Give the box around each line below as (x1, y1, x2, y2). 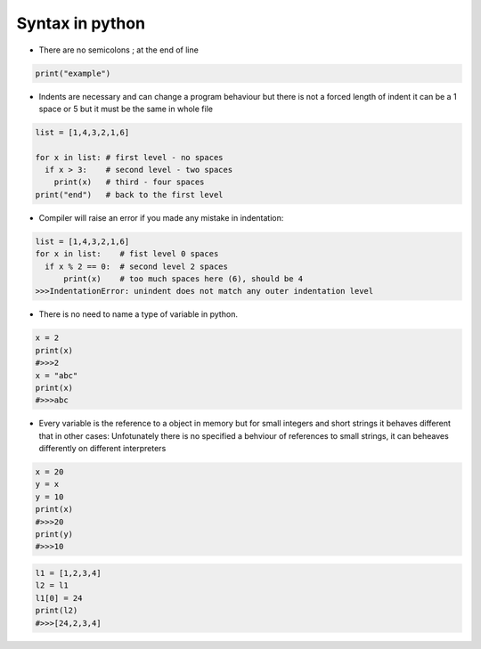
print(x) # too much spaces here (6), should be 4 (63, 273, 304, 284)
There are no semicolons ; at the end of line (38, 45, 200, 55)
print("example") (35, 68, 111, 78)
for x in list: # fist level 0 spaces (35, 249, 219, 259)
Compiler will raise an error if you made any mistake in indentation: (38, 212, 284, 223)
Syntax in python (16, 13, 146, 33)
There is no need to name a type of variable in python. (38, 309, 238, 320)
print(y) (35, 530, 74, 539)
